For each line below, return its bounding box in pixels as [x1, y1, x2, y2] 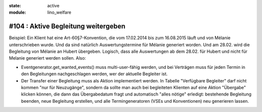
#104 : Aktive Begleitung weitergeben [9, 22, 126, 31]
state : [9, 3, 21, 8]
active [47, 3, 60, 8]
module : [9, 10, 26, 16]
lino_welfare [47, 10, 71, 16]
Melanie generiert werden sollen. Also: [9, 55, 86, 61]
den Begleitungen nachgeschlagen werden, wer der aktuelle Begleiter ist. [21, 71, 168, 77]
